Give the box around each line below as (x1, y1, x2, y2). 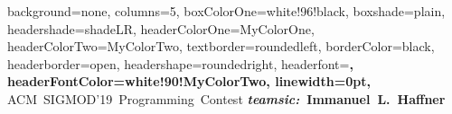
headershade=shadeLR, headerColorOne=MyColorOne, (7, 19, 315, 38)
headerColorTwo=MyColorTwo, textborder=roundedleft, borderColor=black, (7, 37, 435, 56)
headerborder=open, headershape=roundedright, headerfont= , (7, 54, 353, 73)
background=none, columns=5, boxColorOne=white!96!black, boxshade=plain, (7, 2, 446, 20)
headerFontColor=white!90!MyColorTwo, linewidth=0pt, (7, 72, 371, 91)
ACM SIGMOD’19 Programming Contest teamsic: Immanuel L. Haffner (7, 89, 446, 108)
